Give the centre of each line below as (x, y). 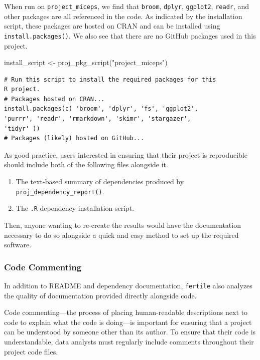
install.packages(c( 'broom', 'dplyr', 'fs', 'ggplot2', (101, 109)
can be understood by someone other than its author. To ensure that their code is (130, 332)
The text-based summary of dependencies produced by (100, 182)
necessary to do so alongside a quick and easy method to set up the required (121, 235)
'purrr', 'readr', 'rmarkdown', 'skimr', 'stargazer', (98, 119)
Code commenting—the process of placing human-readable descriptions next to (126, 312)
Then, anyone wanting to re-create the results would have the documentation (122, 225)
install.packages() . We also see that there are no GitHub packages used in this (130, 35)
